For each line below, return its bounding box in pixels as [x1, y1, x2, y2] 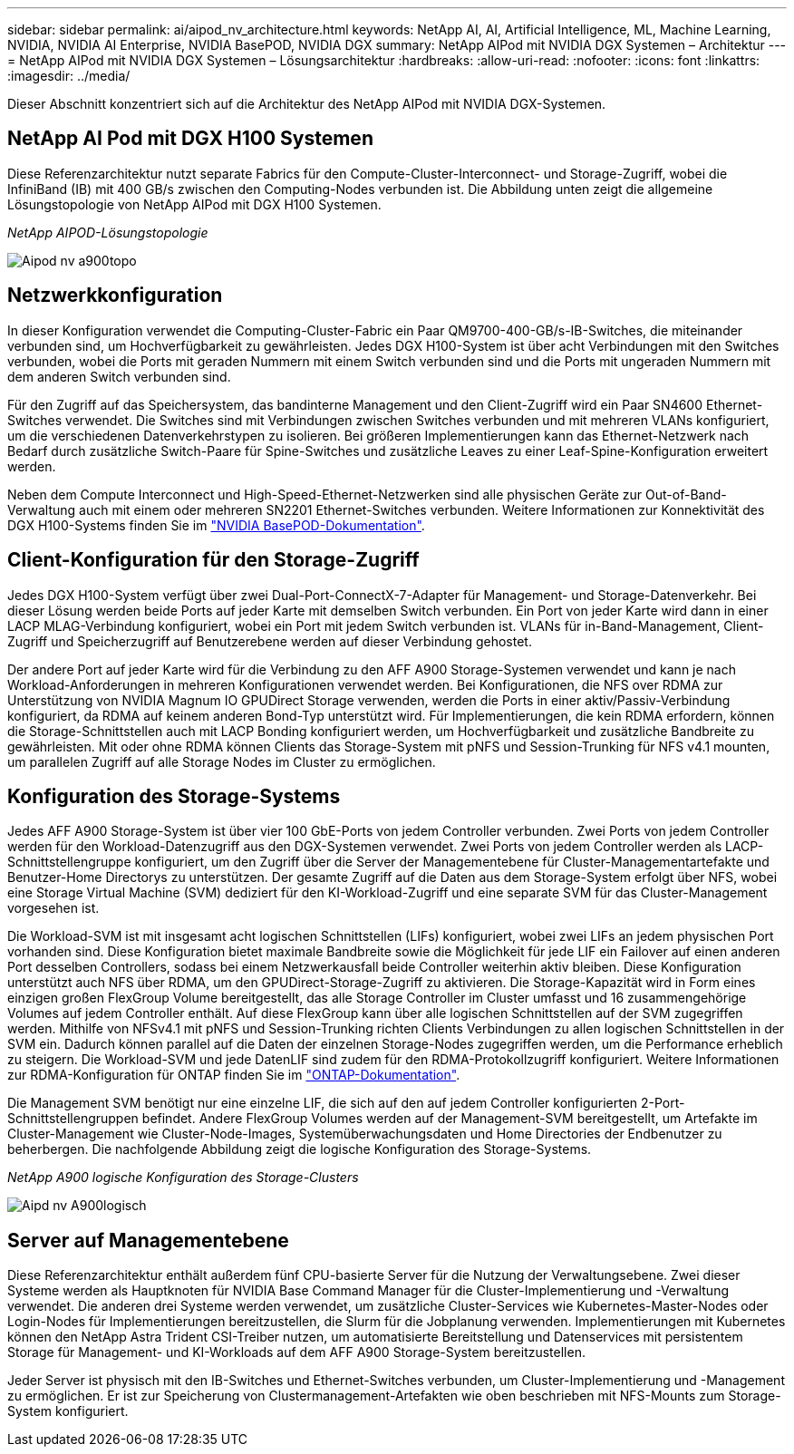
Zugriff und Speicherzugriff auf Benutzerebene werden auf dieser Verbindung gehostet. [7, 633, 532, 649]
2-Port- [641, 1095, 685, 1111]
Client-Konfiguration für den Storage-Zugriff [7, 548, 420, 572]
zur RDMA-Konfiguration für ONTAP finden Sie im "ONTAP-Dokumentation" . [7, 1067, 460, 1083]
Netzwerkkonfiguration [7, 284, 223, 307]
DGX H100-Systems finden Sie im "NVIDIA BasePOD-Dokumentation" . [7, 517, 425, 533]
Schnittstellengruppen [7, 1110, 139, 1127]
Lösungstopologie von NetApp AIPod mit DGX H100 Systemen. [7, 196, 382, 212]
